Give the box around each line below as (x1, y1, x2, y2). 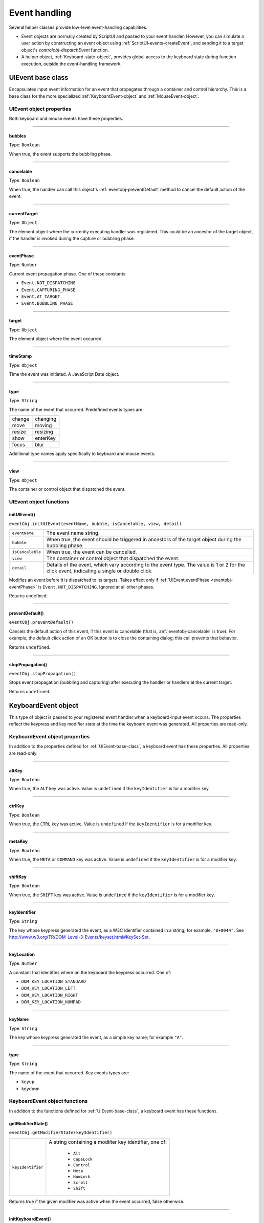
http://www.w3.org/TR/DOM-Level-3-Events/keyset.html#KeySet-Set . (9, 934, 150, 940)
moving (35, 422, 52, 429)
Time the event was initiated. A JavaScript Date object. (9, 371, 120, 377)
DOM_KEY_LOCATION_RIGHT (21, 992, 78, 998)
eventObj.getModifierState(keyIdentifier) (9, 1130, 112, 1135)
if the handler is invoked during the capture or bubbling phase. (9, 235, 135, 242)
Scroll (73, 1179, 88, 1185)
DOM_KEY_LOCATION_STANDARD (21, 979, 86, 984)
